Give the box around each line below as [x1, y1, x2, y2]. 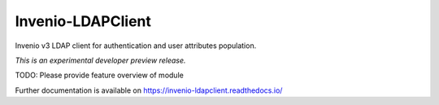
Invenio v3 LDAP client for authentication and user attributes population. [15, 41, 257, 50]
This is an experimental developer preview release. [15, 55, 186, 65]
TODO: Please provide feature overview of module [15, 70, 185, 81]
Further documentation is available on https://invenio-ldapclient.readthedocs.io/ [15, 85, 283, 95]
